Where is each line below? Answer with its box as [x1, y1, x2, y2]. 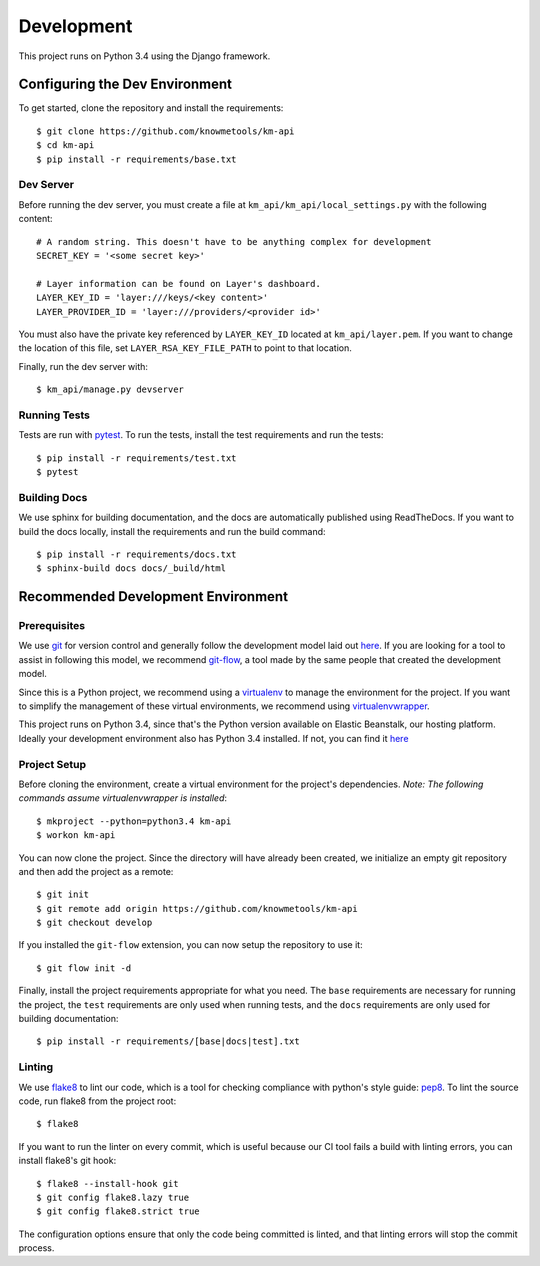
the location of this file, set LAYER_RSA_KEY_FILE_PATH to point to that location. [18, 342, 352, 354]
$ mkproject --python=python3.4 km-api [36, 815, 232, 827]
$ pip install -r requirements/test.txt [36, 452, 237, 464]
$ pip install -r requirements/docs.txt [36, 548, 237, 560]
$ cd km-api [36, 140, 95, 151]
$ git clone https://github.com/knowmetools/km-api [36, 125, 295, 137]
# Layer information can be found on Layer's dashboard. [36, 278, 322, 289]
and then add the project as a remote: [18, 865, 174, 877]
